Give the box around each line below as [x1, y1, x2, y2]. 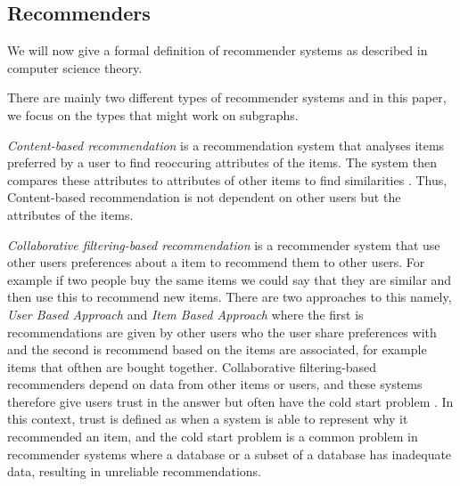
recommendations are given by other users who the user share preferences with [7, 322, 437, 341]
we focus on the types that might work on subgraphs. [7, 105, 299, 124]
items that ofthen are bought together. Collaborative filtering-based [7, 357, 377, 376]
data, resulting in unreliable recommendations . [7, 462, 261, 481]
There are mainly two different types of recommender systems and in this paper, [7, 88, 447, 107]
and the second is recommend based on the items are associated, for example [7, 340, 427, 359]
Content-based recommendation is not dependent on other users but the [7, 188, 401, 207]
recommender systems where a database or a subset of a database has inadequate [7, 444, 452, 463]
